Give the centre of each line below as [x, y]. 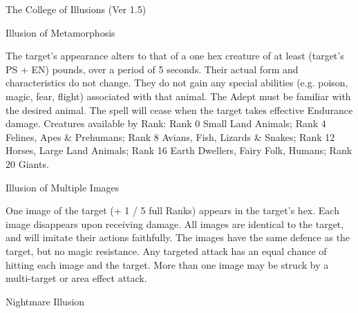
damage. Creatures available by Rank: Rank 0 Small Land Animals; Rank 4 [166, 123]
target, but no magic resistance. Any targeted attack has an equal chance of [166, 250]
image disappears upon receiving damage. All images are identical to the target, [175, 224]
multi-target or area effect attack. [76, 278]
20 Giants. [27, 163]
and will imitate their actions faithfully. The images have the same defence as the [178, 237]
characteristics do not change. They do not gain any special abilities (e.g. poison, [177, 83]
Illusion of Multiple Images [63, 187]
